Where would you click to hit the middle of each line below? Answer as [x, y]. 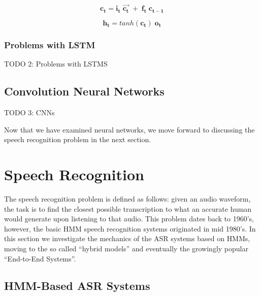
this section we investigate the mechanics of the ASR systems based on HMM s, [127, 238]
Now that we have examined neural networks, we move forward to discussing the [129, 129]
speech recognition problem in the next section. [78, 139]
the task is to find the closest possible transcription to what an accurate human [128, 208]
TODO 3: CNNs [29, 112]
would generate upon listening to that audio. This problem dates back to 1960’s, [129, 219]
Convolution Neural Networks [84, 91]
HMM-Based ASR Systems [77, 286]
